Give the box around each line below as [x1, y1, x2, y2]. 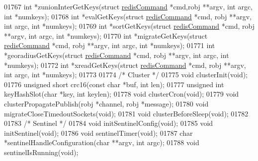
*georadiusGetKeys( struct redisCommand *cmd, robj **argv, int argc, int [4, 50, 229, 60]
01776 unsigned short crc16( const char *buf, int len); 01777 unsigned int [4, 79, 224, 89]
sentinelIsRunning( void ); [4, 147, 79, 157]
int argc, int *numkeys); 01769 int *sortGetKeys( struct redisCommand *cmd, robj [4, 21, 255, 31]
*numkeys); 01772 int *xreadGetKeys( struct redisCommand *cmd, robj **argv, [4, 59, 246, 70]
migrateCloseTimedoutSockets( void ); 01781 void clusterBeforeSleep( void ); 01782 [4, 108, 249, 118]
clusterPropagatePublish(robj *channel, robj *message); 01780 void [4, 98, 209, 108]
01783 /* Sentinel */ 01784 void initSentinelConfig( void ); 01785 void [4, 118, 213, 128]
